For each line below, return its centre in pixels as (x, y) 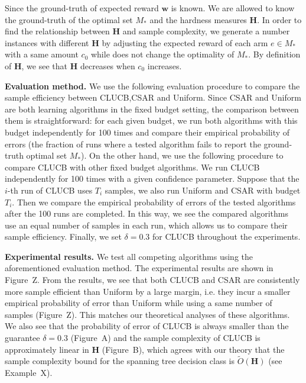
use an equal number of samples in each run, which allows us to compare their (146, 225)
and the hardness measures (198, 19)
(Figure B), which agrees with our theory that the (193, 349)
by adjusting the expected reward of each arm (185, 42)
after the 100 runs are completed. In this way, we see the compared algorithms (147, 213)
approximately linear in (47, 349)
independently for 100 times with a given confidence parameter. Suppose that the (152, 178)
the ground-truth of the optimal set (69, 19)
